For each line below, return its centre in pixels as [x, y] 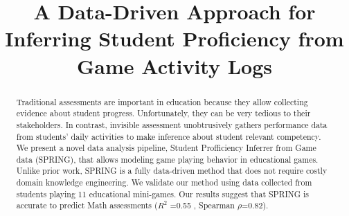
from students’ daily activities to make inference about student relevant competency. [169, 136]
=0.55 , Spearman [202, 205]
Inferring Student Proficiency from [174, 38]
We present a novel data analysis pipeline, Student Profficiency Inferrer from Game [166, 148]
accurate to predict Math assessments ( [87, 205]
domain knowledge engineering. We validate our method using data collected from [164, 182]
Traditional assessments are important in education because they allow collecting [162, 101]
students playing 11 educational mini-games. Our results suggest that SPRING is [162, 193]
